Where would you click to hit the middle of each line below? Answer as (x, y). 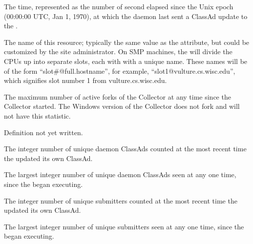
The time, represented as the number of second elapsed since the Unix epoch (119, 6)
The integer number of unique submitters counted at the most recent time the (121, 200)
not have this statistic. (37, 115)
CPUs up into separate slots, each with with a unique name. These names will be (126, 61)
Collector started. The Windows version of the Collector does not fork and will (122, 106)
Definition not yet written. (43, 132)
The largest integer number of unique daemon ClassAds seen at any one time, (120, 174)
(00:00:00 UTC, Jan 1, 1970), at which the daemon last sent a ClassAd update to (126, 16)
